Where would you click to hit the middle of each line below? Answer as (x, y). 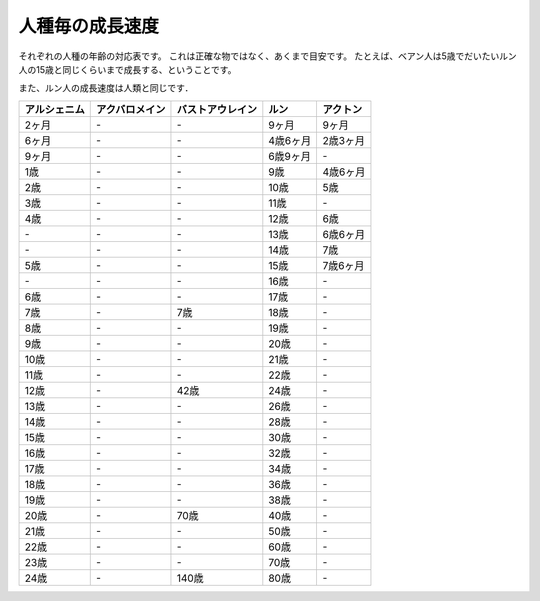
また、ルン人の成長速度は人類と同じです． (106, 88)
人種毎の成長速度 (89, 26)
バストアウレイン (216, 109)
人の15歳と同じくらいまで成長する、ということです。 (127, 69)
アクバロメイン (131, 109)
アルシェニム (54, 109)
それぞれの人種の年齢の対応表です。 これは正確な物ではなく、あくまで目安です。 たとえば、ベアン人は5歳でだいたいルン (267, 56)
